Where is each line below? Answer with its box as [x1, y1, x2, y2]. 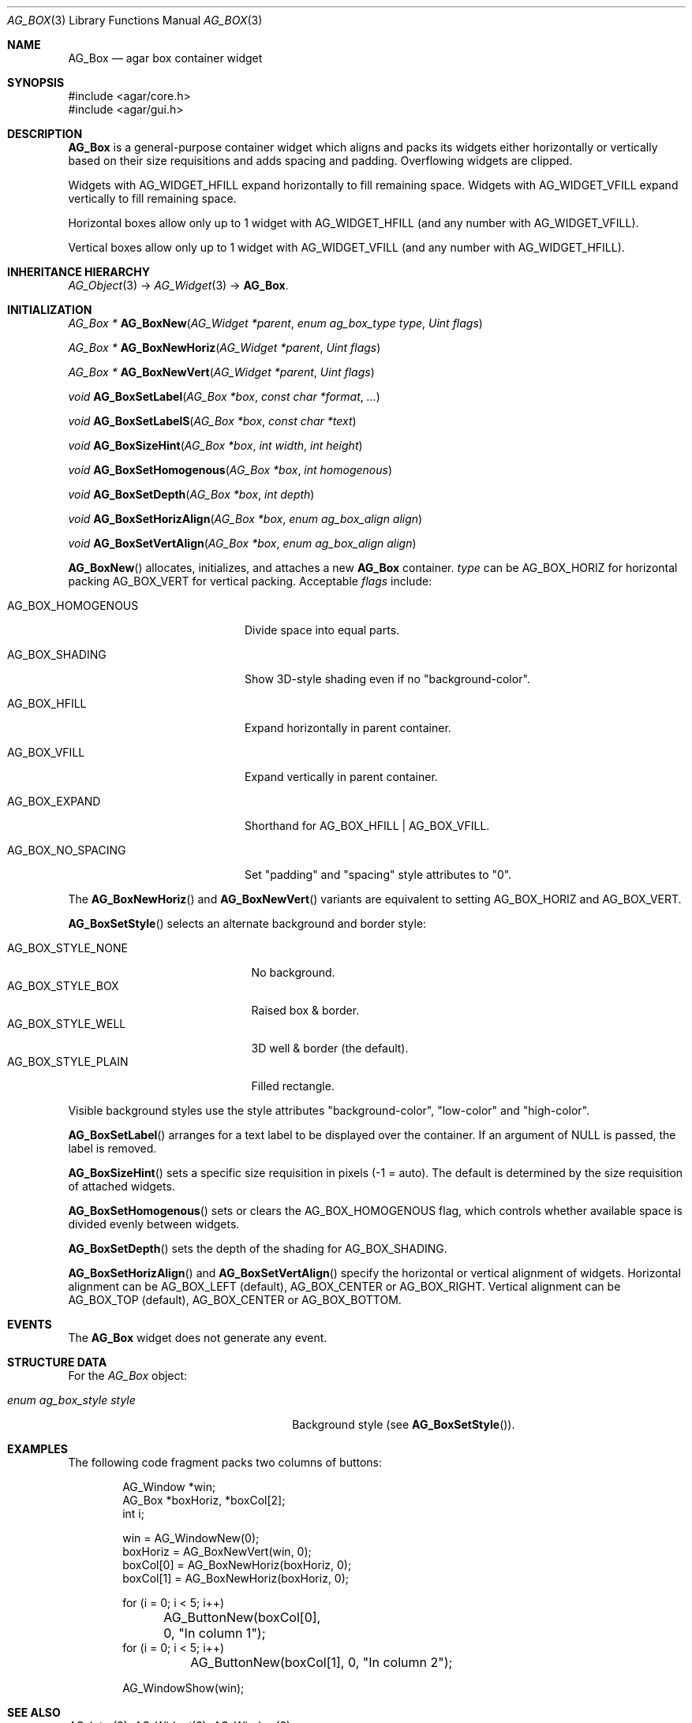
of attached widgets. [68, 1179, 175, 1193]
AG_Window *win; [122, 1480, 216, 1493]
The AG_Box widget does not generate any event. [68, 1331, 327, 1344]
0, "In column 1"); [163, 1625, 266, 1641]
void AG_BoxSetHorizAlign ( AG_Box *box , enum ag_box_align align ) [68, 512, 423, 525]
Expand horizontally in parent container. [245, 721, 451, 734]
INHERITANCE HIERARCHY [7, 265, 150, 278]
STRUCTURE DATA [7, 1355, 107, 1369]
